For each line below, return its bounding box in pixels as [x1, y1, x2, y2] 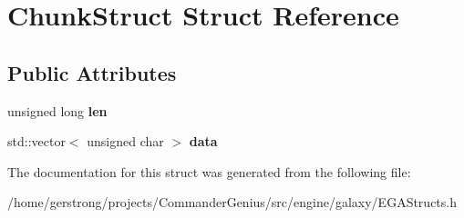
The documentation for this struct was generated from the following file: [7, 162, 411, 181]
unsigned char [87, 132, 164, 151]
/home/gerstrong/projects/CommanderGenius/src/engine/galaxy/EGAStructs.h [7, 193, 457, 212]
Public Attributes [7, 58, 177, 86]
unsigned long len [7, 101, 108, 120]
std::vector [7, 132, 66, 151]
